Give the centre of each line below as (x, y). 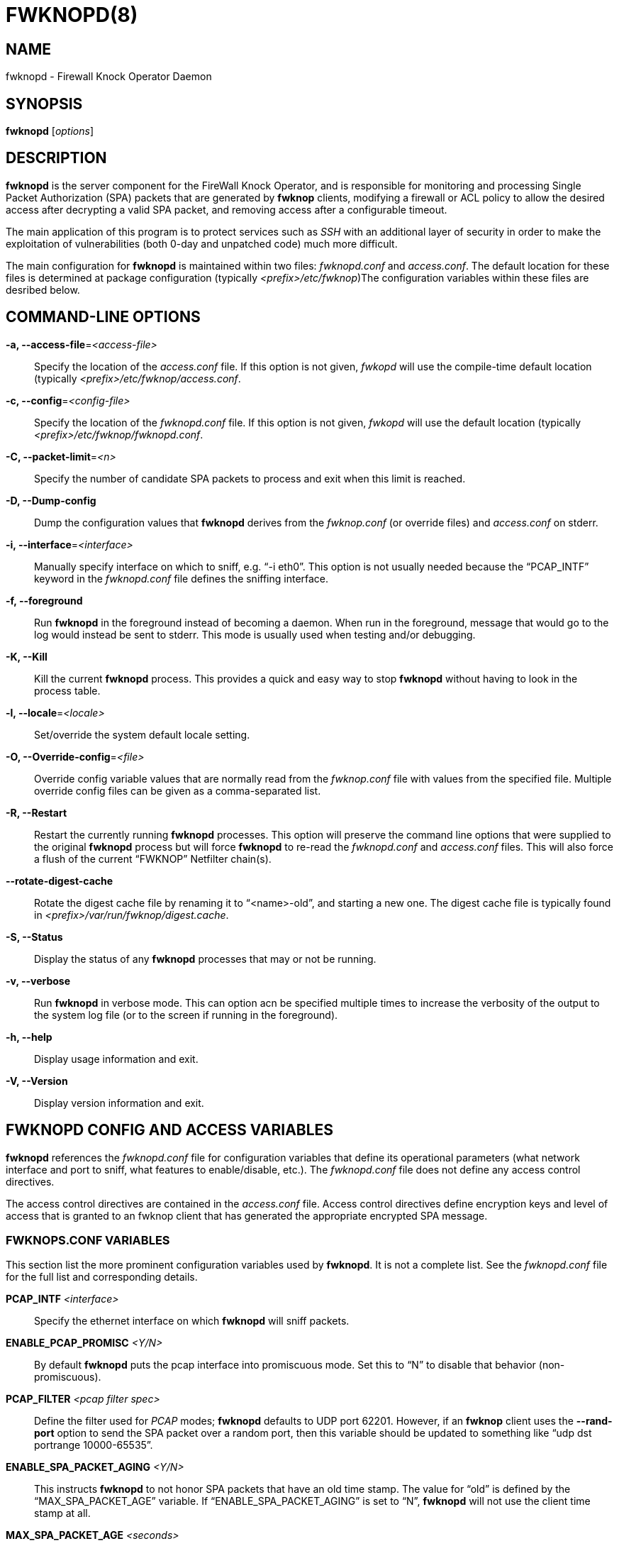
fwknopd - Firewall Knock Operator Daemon (109, 77)
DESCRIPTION (56, 158)
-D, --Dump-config (51, 500)
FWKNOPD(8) (72, 15)
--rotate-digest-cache (60, 880)
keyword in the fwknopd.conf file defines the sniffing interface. (182, 578)
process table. (67, 690)
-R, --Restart (37, 812)
